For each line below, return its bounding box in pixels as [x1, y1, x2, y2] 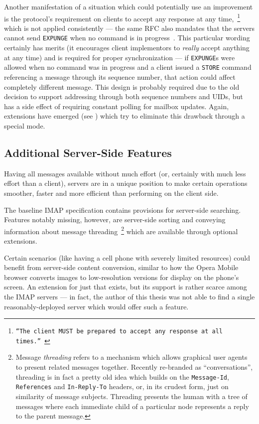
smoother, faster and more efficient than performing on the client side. [4, 187, 219, 198]
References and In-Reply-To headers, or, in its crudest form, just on [15, 381, 229, 392]
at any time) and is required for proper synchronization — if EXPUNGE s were [4, 52, 235, 62]
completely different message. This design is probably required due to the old [4, 81, 240, 92]
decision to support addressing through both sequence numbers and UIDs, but [4, 91, 243, 102]
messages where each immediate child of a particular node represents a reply [15, 401, 249, 411]
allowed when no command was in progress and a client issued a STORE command [4, 62, 252, 72]
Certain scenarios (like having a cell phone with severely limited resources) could [4, 252, 251, 263]
